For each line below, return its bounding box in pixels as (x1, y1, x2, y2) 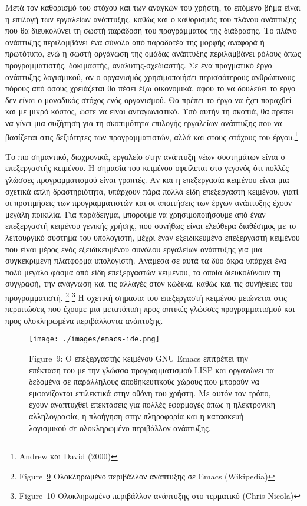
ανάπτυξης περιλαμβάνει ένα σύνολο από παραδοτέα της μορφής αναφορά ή (5, 35, 265, 48)
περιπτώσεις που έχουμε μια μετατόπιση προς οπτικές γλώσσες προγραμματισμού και (5, 303, 295, 315)
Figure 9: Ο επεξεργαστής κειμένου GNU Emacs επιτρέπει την (29, 352, 248, 364)
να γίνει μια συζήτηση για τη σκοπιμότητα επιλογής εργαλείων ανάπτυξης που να (5, 116, 282, 129)
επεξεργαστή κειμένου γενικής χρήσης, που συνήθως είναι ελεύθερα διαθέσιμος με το (5, 219, 296, 232)
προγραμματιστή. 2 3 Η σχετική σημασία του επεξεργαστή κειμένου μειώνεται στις (5, 289, 287, 303)
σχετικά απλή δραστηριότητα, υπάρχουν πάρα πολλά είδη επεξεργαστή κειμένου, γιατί (5, 185, 299, 197)
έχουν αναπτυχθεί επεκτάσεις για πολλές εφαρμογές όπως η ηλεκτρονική (29, 398, 276, 410)
